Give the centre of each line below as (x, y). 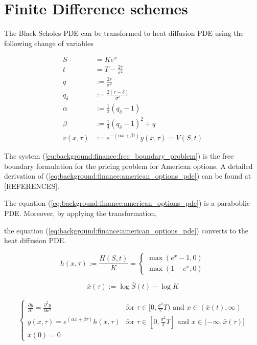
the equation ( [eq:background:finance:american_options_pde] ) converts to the (126, 230)
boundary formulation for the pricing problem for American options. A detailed (128, 166)
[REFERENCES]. (32, 186)
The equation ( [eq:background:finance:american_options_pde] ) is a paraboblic (127, 203)
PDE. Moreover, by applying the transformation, (81, 213)
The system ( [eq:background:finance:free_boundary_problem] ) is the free (119, 156)
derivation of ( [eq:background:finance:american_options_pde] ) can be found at (128, 176)
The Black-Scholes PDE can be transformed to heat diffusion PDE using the (124, 33)
